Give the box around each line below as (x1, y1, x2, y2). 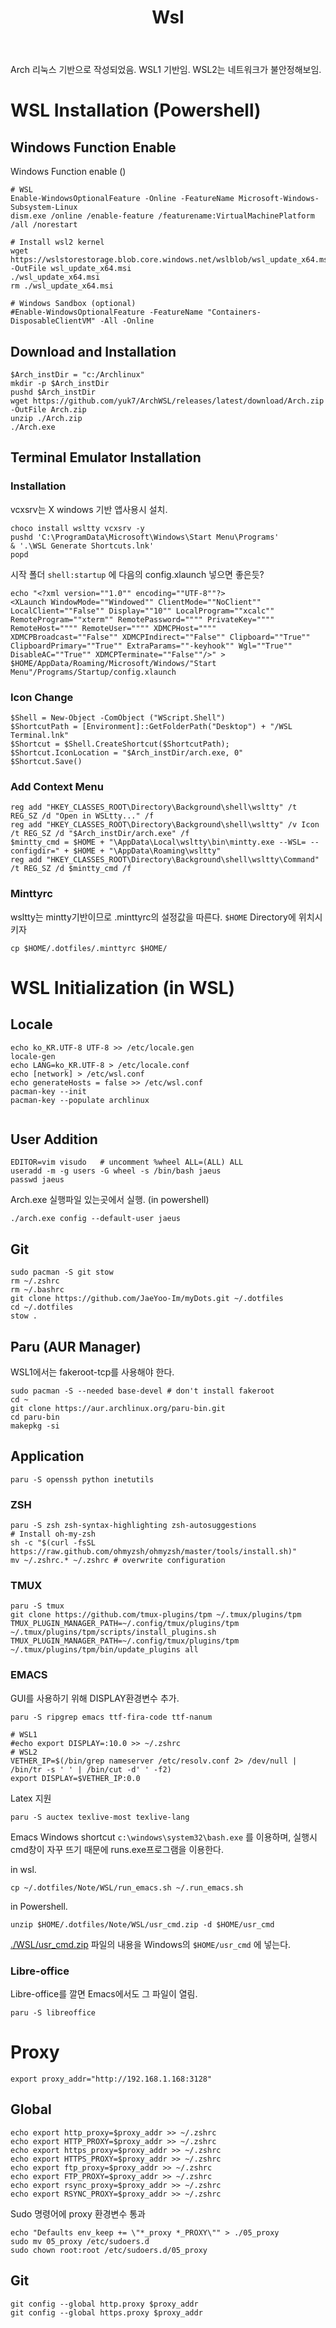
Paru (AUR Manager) (10, 1338, 142, 1355)
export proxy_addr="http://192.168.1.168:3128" (10, 2074, 213, 2084)
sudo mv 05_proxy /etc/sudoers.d (10, 2236, 150, 2246)
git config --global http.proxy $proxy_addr (10, 2299, 199, 2309)
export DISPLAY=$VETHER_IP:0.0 (10, 1773, 141, 1783)
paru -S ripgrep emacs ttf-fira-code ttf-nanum (10, 1712, 213, 1722)
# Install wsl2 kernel (10, 237, 105, 248)
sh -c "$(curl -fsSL (10, 1538, 97, 1548)
